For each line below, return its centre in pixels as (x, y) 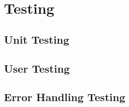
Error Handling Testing (65, 97)
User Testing (37, 68)
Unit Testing (37, 39)
